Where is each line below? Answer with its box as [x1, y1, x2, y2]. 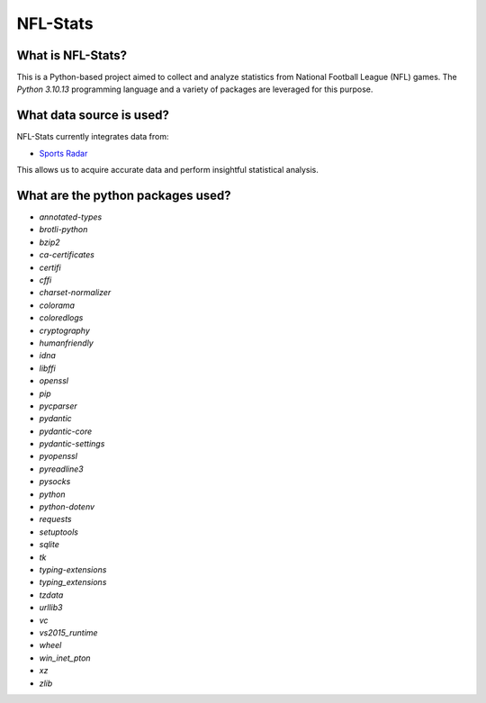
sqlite [39, 539, 60, 550]
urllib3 [39, 602, 63, 613]
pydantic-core [39, 426, 93, 437]
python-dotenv [39, 501, 94, 512]
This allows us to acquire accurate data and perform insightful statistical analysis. [16, 165, 319, 176]
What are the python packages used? [16, 187, 231, 203]
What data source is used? [16, 108, 170, 123]
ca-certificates [39, 249, 94, 260]
